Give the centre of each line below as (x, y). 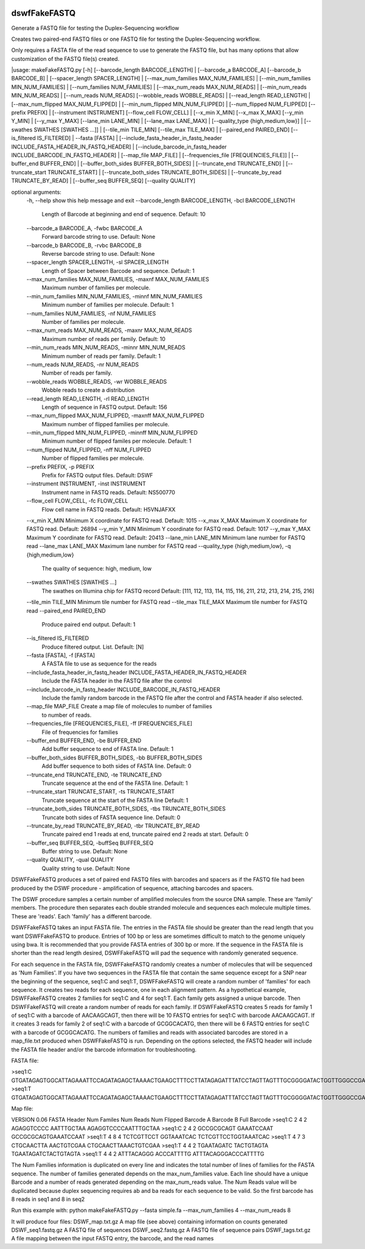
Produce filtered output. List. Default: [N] (93, 647)
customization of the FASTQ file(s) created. (65, 58)
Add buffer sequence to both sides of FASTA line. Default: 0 (116, 766)
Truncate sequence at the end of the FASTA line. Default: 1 (115, 783)
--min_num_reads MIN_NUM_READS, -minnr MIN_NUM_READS (106, 348)
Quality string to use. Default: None (86, 868)
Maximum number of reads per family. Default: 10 (103, 339)
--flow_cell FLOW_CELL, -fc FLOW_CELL (77, 501)
